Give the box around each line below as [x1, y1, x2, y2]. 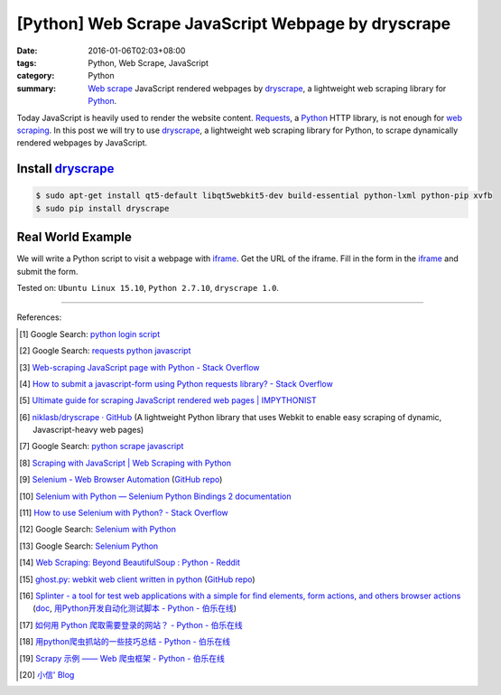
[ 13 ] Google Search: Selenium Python [19, 540, 159, 551]
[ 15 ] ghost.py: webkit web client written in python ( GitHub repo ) [19, 574, 256, 585]
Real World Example [16, 230, 133, 245]
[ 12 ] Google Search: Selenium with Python [19, 524, 176, 535]
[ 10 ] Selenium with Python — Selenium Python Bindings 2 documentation [19, 491, 292, 502]
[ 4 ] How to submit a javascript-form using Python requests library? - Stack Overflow [19, 378, 333, 389]
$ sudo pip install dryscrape [35, 203, 170, 213]
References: [16, 312, 62, 323]
